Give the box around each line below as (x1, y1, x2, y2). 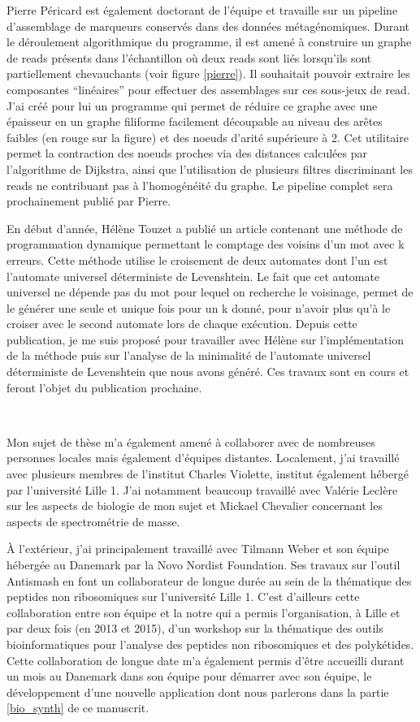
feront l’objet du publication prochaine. (6, 378, 202, 396)
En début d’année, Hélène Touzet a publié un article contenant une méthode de (6, 219, 403, 236)
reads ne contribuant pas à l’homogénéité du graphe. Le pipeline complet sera (6, 176, 393, 193)
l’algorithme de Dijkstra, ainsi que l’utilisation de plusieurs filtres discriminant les (6, 160, 413, 177)
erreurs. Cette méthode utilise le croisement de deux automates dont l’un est (6, 251, 388, 268)
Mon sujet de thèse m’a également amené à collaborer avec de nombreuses (6, 433, 375, 450)
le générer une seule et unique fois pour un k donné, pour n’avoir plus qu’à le (6, 299, 391, 316)
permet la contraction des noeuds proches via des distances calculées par (6, 145, 367, 162)
